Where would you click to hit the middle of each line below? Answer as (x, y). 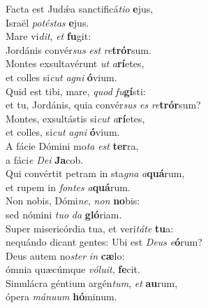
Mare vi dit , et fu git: (49, 36)
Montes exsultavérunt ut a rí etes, (75, 63)
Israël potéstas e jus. (47, 22)
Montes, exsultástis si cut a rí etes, (75, 118)
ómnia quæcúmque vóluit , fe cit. (73, 269)
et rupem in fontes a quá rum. (68, 187)
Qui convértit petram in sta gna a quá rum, (95, 173)
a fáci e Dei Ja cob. (45, 159)
